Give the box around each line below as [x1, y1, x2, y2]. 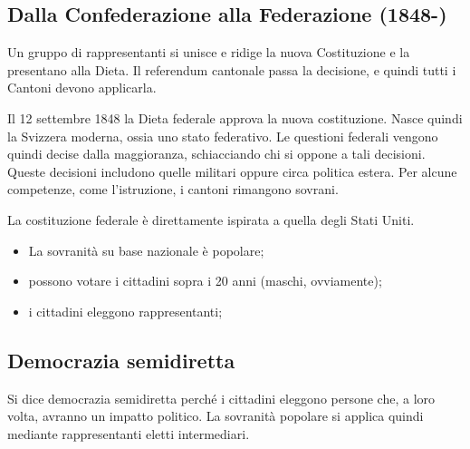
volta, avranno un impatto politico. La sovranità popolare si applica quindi [7, 406, 424, 425]
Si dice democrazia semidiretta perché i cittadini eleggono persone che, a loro [7, 388, 436, 407]
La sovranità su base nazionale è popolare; [28, 240, 264, 259]
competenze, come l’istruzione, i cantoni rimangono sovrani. [7, 180, 339, 199]
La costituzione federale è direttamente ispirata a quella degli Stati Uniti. [7, 210, 415, 229]
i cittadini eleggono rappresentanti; [28, 301, 223, 320]
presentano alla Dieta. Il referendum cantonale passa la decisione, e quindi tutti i [7, 60, 456, 79]
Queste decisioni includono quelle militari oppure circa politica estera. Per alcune [7, 161, 457, 181]
